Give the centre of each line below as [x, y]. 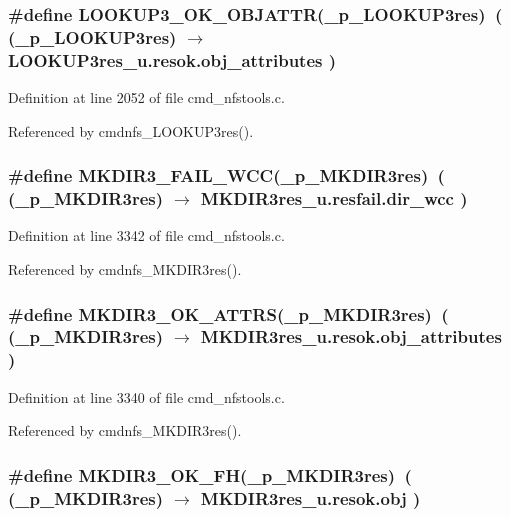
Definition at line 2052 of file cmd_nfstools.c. [146, 97]
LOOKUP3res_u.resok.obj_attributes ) [172, 59]
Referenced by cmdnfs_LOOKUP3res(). [131, 130]
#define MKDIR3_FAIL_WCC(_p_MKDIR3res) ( [226, 175]
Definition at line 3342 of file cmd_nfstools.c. [146, 235]
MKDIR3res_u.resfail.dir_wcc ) [334, 198]
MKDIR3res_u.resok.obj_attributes [351, 336]
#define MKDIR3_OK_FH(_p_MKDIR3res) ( [210, 474]
